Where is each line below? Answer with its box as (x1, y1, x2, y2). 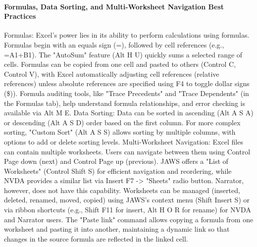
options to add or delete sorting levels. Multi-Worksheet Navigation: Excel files (4, 136, 243, 147)
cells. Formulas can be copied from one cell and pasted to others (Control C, (4, 59, 236, 69)
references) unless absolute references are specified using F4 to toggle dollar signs (4, 78, 250, 89)
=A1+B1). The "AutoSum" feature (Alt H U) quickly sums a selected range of (4, 49, 243, 59)
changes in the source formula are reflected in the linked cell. (4, 233, 188, 244)
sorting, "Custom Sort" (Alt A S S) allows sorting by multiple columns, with (4, 127, 236, 137)
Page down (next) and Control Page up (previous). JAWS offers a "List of (4, 156, 228, 166)
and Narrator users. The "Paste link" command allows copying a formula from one (4, 214, 254, 224)
